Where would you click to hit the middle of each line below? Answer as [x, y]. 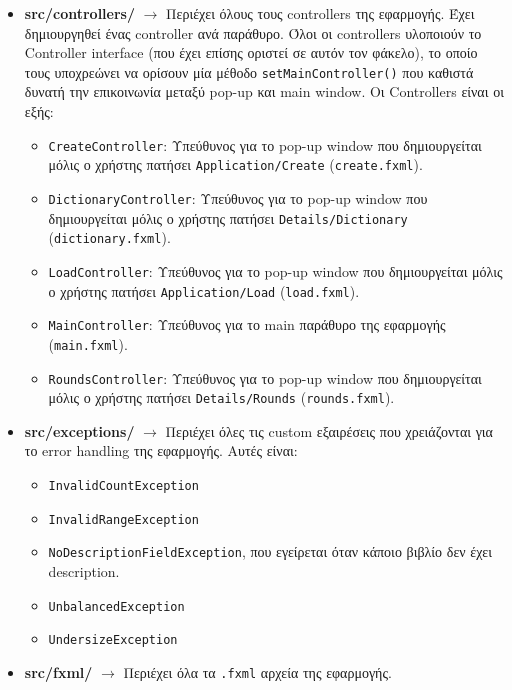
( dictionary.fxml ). [109, 237]
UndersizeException [113, 640]
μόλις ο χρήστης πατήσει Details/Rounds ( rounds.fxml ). [221, 397]
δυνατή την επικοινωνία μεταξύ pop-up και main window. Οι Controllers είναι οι [264, 91]
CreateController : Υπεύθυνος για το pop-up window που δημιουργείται [265, 144]
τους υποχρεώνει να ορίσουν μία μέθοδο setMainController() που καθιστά [249, 71]
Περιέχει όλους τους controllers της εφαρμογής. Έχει [320, 13]
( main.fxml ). [88, 343]
